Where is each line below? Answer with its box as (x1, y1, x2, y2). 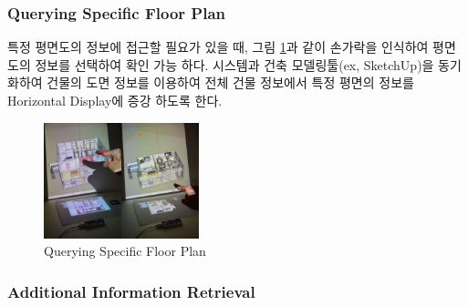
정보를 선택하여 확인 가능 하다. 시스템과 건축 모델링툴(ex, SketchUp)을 (35, 55, 434, 74)
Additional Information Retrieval (7, 280, 255, 302)
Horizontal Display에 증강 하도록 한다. (7, 91, 223, 109)
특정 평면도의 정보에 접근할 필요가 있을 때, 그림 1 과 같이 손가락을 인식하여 (7, 37, 429, 56)
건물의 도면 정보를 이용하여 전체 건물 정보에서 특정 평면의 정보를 (47, 73, 414, 92)
